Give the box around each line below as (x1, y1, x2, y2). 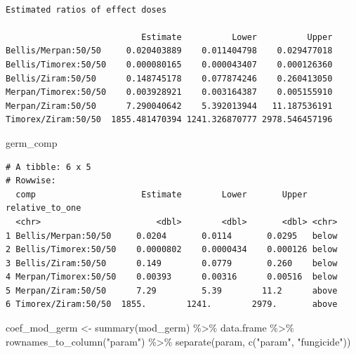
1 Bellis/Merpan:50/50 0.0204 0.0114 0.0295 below (6, 230, 338, 241)
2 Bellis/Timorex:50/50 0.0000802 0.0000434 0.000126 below (6, 244, 338, 255)
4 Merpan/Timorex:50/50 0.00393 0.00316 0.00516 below (6, 272, 338, 282)
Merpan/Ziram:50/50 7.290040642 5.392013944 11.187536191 (6, 100, 333, 111)
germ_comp (6, 135, 58, 150)
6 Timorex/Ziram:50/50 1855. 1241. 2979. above (6, 299, 338, 310)
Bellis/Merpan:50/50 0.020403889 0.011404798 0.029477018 (6, 46, 333, 56)
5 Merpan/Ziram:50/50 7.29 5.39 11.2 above (6, 285, 338, 296)
